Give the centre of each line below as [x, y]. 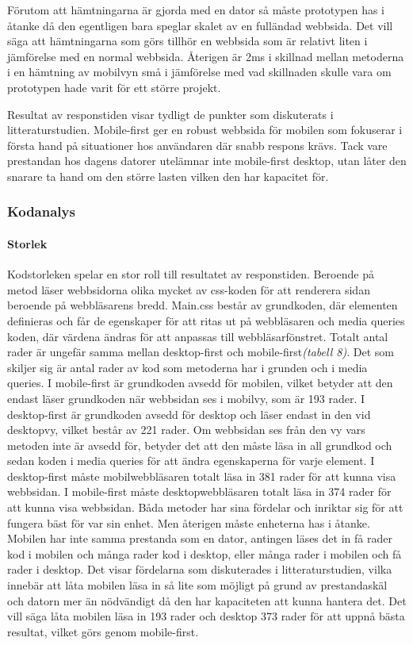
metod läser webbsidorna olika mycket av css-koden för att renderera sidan [189, 289]
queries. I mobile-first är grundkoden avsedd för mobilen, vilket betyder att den [200, 383]
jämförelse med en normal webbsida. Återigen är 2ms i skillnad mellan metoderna [206, 56]
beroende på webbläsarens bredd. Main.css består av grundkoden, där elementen [203, 305]
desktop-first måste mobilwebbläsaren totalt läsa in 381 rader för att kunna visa [202, 476]
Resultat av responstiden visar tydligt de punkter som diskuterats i [170, 114]
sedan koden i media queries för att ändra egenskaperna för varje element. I [191, 461]
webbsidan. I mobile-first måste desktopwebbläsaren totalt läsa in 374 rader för [199, 491]
